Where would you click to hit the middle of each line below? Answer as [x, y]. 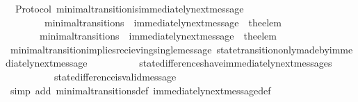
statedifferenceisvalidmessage [115, 76]
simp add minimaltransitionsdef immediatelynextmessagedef [140, 90]
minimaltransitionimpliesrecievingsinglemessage [111, 49]
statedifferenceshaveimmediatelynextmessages [236, 63]
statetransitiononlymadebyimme [285, 49]
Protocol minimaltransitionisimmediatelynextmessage [129, 8]
